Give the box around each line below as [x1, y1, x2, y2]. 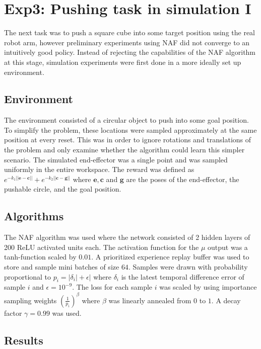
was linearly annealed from [108, 295, 191, 305]
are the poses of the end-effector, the [126, 173, 239, 184]
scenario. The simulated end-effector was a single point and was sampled [4, 154, 228, 164]
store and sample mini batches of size [4, 261, 119, 272]
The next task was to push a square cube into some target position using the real [4, 27, 255, 38]
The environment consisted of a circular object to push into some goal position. [4, 115, 249, 125]
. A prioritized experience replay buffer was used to [91, 251, 249, 262]
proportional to [4, 271, 51, 282]
